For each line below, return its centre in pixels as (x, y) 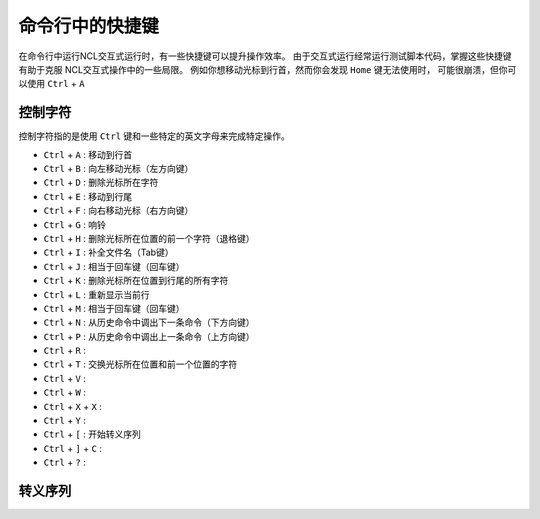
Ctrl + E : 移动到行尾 (88, 196)
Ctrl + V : (65, 378)
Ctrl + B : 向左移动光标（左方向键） (118, 169)
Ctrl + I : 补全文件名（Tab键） (108, 252)
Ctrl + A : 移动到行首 (88, 154)
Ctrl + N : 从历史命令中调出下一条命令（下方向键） (149, 322)
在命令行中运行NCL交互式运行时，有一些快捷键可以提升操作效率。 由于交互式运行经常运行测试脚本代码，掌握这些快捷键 (265, 56)
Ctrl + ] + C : (72, 448)
